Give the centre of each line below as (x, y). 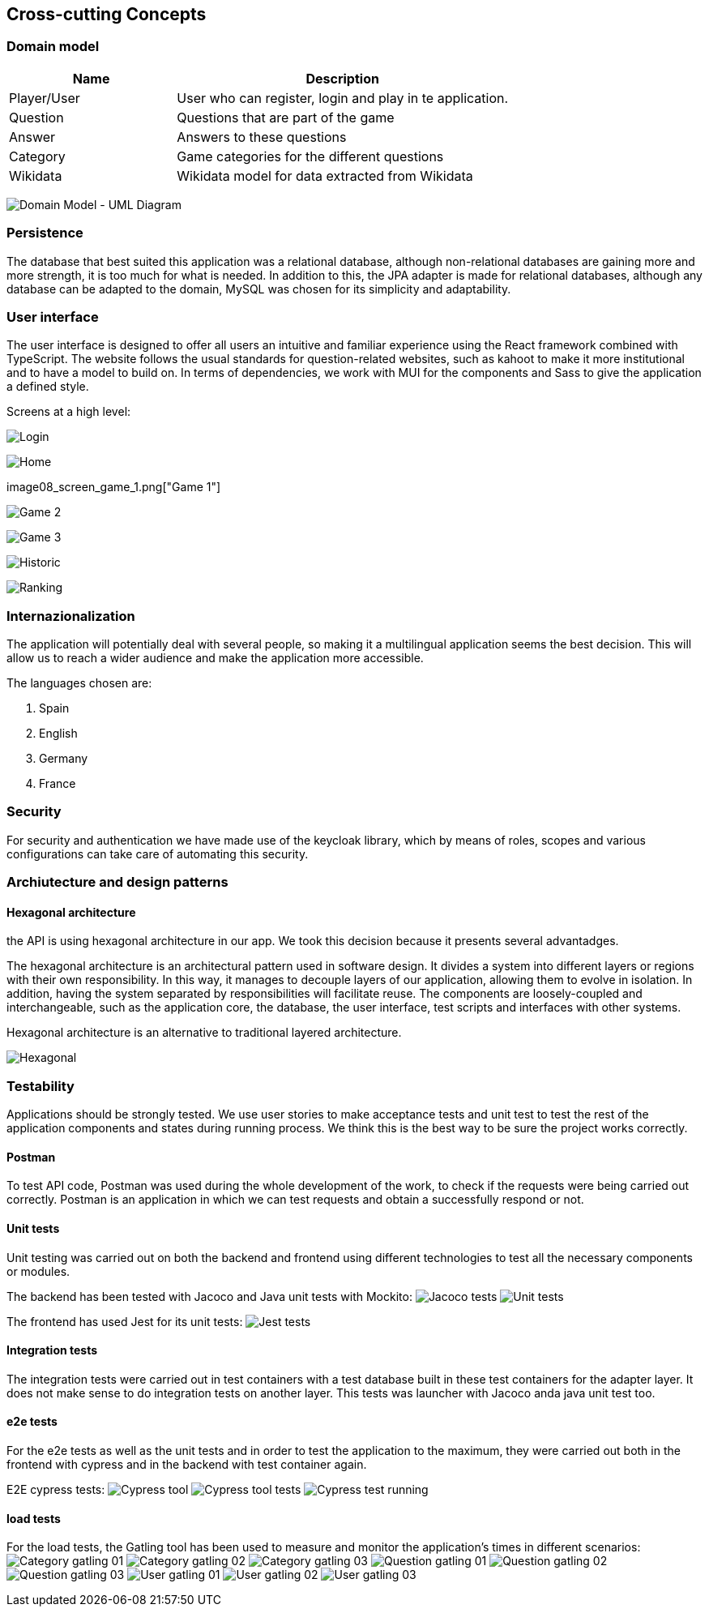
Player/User (45, 98)
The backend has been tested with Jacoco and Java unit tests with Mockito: (209, 1296)
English (58, 734)
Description (342, 78)
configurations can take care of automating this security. (158, 854)
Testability (41, 1086)
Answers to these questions (262, 137)
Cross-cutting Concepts (107, 14)
